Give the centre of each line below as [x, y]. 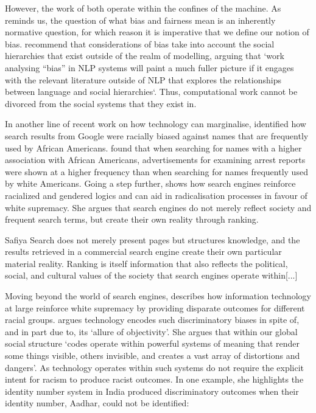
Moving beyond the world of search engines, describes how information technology [158, 296]
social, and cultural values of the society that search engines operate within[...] [151, 275]
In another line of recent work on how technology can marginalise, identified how [156, 124]
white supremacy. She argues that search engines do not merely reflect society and [158, 207]
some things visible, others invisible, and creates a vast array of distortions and [153, 356]
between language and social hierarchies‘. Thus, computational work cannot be [151, 92]
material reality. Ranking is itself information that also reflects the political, [146, 263]
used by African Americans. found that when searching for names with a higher [153, 147]
